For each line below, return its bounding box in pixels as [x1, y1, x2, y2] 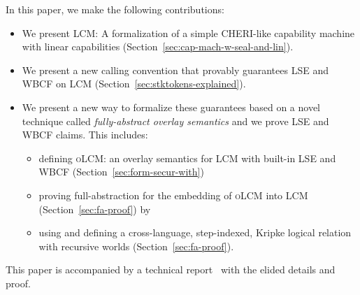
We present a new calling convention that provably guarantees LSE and [22, 62, 329, 77]
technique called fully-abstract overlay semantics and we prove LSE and [22, 113, 329, 128]
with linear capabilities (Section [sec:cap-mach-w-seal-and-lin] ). [22, 39, 294, 54]
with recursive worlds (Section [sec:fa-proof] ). [38, 238, 234, 253]
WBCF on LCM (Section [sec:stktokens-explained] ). [22, 76, 246, 91]
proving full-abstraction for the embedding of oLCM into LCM [38, 187, 308, 202]
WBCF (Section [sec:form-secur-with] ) [38, 164, 204, 179]
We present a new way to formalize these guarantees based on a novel [22, 99, 320, 114]
